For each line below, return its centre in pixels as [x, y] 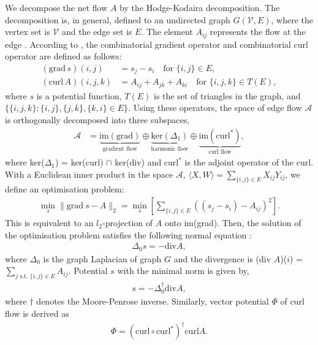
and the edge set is [97, 32]
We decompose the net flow [56, 7]
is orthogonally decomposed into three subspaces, [97, 119]
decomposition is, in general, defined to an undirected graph [118, 19]
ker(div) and [138, 162]
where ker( [25, 162]
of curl [292, 301]
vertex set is [28, 32]
